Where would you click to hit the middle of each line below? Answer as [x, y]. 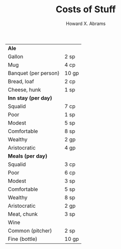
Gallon [16, 56]
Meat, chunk [23, 214]
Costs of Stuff [86, 9]
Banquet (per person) [34, 73]
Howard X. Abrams [86, 23]
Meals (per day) [28, 156]
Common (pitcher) [30, 231]
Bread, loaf [21, 81]
